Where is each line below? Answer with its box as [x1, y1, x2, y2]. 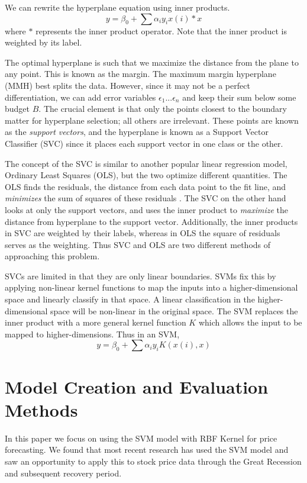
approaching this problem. [5, 250, 100, 262]
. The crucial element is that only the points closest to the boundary [38, 102, 287, 115]
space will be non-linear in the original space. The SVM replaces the [50, 304, 298, 317]
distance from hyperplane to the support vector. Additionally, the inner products [5, 215, 298, 227]
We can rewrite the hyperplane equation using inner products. [5, 1, 230, 13]
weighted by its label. [5, 36, 82, 49]
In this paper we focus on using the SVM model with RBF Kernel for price [5, 432, 277, 444]
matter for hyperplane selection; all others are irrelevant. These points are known [5, 114, 299, 126]
